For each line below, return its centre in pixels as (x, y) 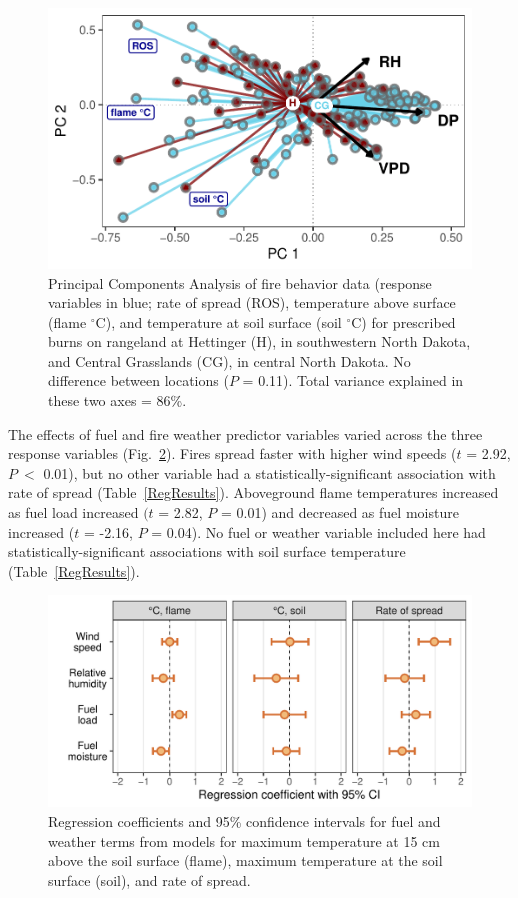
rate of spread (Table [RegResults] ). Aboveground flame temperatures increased (253, 492)
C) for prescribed (403, 321)
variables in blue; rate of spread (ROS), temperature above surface (252, 302)
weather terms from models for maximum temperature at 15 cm (244, 840)
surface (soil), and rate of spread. (149, 879)
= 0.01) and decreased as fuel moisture (339, 512)
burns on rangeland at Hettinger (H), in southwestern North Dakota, (259, 341)
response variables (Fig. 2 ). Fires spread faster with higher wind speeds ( (232, 453)
